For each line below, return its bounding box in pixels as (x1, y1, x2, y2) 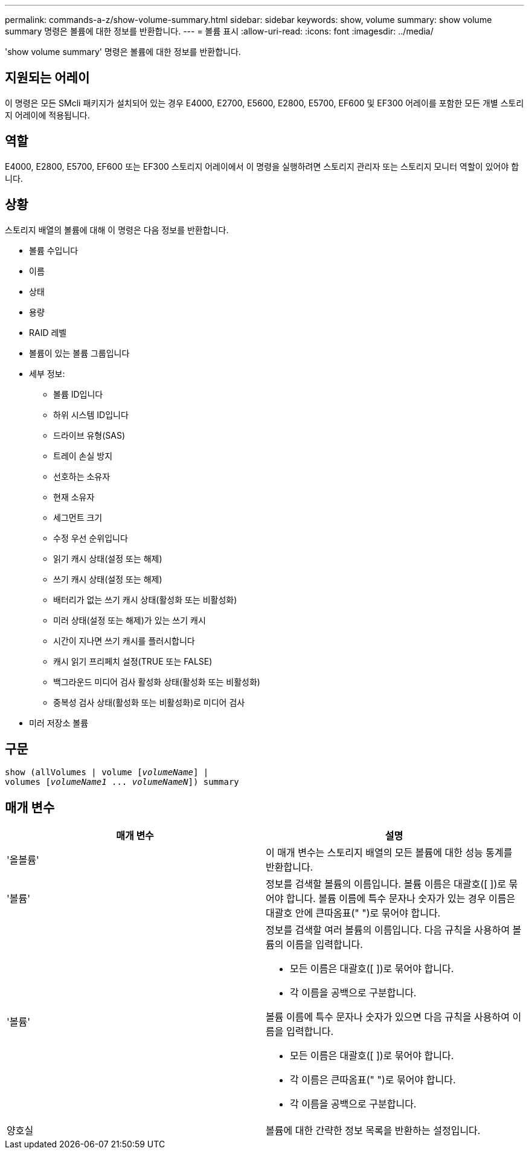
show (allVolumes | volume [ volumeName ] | (5, 767, 209, 778)
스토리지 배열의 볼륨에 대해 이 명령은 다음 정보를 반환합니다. (5, 224, 229, 235)
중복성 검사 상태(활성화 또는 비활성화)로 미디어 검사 (53, 697, 245, 708)
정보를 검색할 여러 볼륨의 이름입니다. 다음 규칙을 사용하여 (266, 924, 510, 936)
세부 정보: (29, 368, 65, 379)
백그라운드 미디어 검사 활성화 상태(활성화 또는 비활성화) (53, 676, 260, 687)
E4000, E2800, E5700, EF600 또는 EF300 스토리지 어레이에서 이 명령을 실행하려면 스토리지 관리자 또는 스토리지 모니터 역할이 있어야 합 (5, 161, 519, 172)
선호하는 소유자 (53, 471, 111, 482)
